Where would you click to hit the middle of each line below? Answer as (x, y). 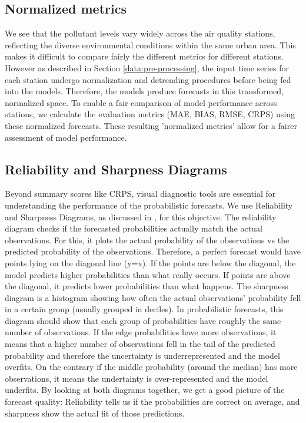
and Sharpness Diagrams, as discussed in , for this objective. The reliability (141, 217)
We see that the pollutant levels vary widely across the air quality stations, (140, 33)
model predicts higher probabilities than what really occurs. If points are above (148, 274)
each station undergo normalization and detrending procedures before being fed (148, 79)
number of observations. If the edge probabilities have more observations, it (141, 332)
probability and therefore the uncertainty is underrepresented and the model (142, 355)
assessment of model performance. (66, 137)
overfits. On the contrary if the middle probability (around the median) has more (151, 367)
